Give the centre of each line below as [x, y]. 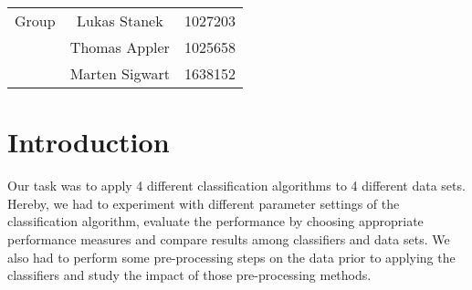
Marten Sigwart [120, 73]
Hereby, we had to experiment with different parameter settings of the [204, 203]
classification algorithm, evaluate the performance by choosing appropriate [215, 221]
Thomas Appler [120, 47]
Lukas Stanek [120, 21]
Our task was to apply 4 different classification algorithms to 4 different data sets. [236, 186]
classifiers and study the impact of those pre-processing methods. [189, 275]
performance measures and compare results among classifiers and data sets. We [229, 238]
